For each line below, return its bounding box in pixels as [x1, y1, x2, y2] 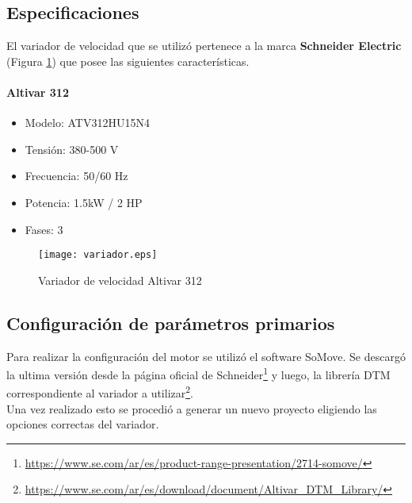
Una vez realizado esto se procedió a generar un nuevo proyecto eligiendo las [6, 400, 377, 417]
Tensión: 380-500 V [25, 140, 119, 157]
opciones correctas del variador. [6, 416, 159, 432]
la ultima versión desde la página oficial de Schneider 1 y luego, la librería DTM [6, 364, 391, 382]
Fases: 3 [25, 221, 63, 237]
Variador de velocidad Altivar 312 [38, 271, 202, 288]
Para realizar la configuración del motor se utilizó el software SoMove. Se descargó [6, 347, 406, 364]
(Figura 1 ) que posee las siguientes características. [6, 52, 250, 69]
